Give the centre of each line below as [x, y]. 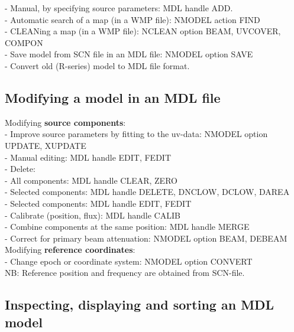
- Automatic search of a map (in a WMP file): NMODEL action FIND [133, 19]
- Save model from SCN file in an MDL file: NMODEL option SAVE [129, 54]
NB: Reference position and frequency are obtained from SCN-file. [125, 273]
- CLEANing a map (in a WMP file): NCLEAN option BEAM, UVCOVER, [143, 31]
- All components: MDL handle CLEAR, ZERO [91, 180]
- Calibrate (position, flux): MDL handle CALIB [93, 215]
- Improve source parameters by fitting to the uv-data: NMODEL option [136, 134]
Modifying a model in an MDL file [113, 97]
